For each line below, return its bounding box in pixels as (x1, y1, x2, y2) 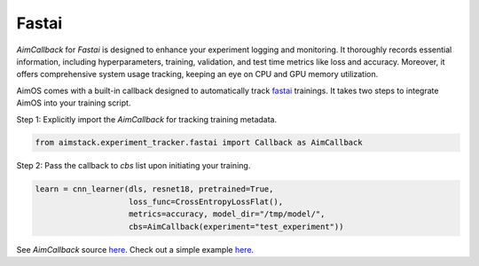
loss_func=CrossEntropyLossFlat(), (129, 196, 284, 207)
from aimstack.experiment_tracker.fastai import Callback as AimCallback (35, 137, 363, 148)
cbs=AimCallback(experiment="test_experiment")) (129, 222, 344, 231)
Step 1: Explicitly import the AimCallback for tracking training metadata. (16, 113, 278, 124)
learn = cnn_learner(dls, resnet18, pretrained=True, (35, 184, 274, 194)
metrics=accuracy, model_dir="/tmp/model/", (129, 209, 326, 219)
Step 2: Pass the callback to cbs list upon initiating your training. (16, 160, 251, 171)
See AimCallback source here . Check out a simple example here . (16, 244, 255, 254)
